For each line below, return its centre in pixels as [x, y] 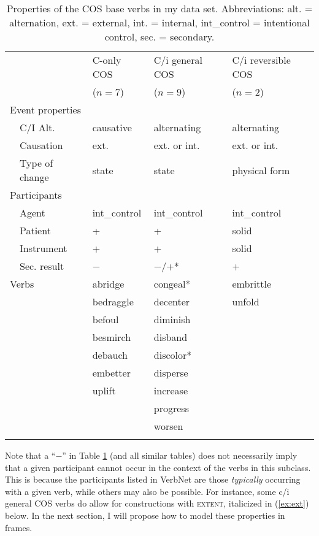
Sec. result [42, 266]
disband [171, 337]
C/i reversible [261, 60]
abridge [108, 284]
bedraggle [113, 301]
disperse [171, 373]
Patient [35, 230]
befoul [106, 319]
